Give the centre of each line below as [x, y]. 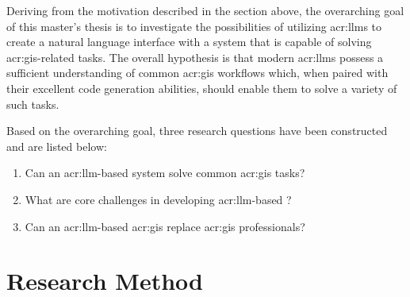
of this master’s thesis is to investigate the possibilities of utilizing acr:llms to [194, 26]
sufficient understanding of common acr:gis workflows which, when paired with [197, 73]
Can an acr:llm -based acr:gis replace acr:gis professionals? [165, 226]
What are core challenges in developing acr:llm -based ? [158, 199]
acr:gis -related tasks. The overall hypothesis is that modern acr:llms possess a [195, 57]
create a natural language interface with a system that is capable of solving [189, 42]
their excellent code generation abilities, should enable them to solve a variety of [202, 88]
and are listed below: [57, 146]
